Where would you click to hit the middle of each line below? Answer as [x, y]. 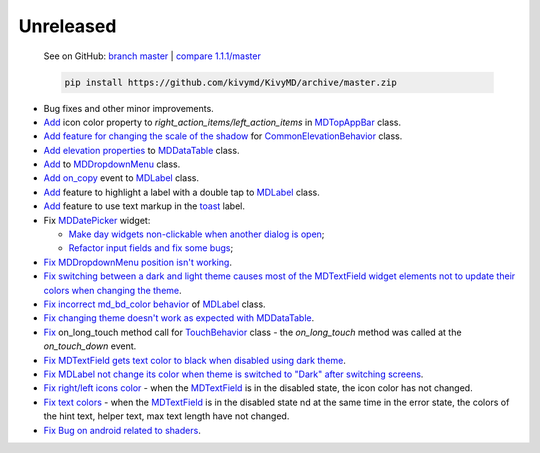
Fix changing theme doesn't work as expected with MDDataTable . [179, 318]
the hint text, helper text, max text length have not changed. [166, 416]
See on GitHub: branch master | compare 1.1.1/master [152, 56]
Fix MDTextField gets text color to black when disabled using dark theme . [195, 360]
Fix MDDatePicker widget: [97, 220]
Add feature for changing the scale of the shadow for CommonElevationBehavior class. [223, 136]
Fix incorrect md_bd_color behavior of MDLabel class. [154, 304]
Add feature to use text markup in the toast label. [144, 206]
